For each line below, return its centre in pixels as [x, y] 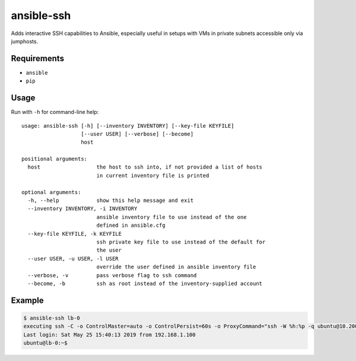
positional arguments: [55, 159]
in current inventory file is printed [153, 175]
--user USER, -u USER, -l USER [73, 259]
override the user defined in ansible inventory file [176, 267]
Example [27, 300]
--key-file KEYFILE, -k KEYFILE [74, 234]
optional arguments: [51, 192]
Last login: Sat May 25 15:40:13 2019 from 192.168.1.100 [109, 335]
